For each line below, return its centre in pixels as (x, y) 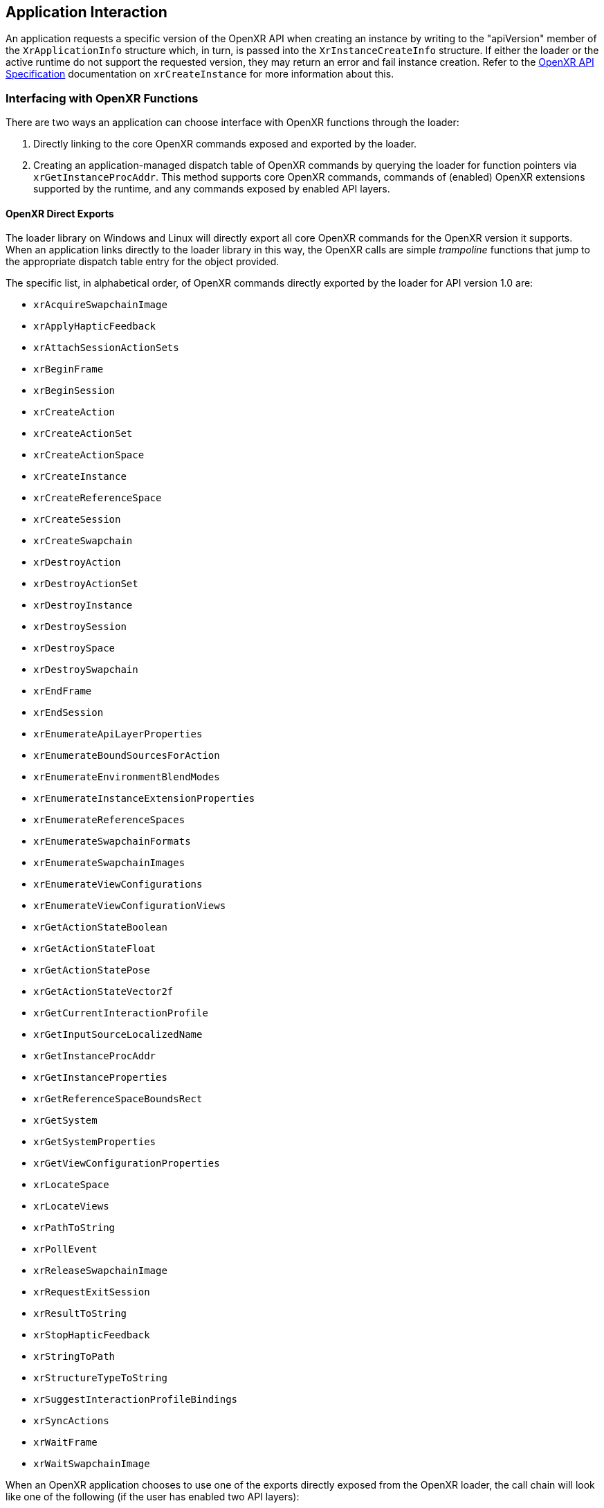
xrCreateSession (77, 520)
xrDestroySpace (74, 648)
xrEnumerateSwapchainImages (109, 863)
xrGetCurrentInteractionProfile (121, 1013)
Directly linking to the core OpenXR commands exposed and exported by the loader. (225, 144)
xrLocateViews (71, 1206)
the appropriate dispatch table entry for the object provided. (143, 262)
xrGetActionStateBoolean (100, 927)
